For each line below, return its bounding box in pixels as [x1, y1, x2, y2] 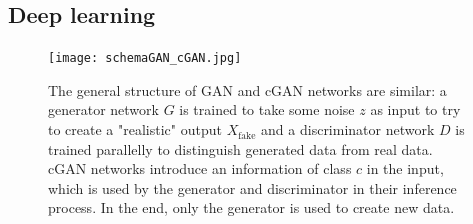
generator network [48, 99, 159, 120]
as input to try [370, 99, 461, 120]
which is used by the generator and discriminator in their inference [48, 177, 457, 198]
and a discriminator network [261, 119, 435, 140]
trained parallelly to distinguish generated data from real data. [48, 138, 433, 159]
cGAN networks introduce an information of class [48, 158, 352, 179]
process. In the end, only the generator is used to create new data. [48, 197, 455, 218]
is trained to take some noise [179, 99, 355, 120]
